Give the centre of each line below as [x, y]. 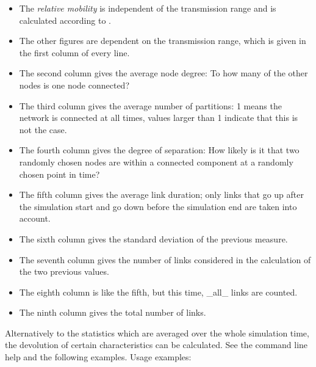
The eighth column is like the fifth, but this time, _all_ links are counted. [158, 292]
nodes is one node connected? [74, 85]
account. [35, 218]
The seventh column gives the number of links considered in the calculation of [165, 259]
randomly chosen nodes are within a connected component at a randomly [156, 162]
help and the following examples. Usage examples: [98, 357]
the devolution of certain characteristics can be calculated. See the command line [156, 345]
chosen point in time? [59, 174]
